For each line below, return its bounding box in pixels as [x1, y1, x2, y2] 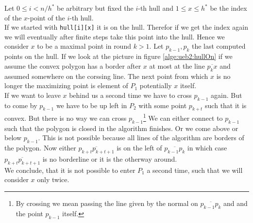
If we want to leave [4, 90, 61, 100]
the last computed [191, 41, 246, 51]
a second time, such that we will [147, 165, 243, 175]
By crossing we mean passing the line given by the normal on [16, 198, 198, 208]
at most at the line [149, 60, 205, 71]
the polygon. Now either [4, 143, 76, 153]
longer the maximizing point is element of [4, 80, 128, 91]
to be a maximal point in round [37, 41, 131, 51]
